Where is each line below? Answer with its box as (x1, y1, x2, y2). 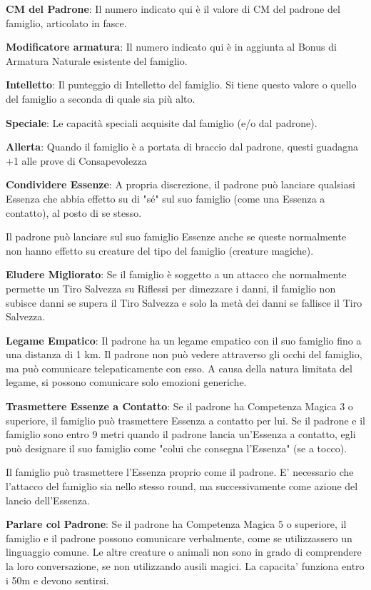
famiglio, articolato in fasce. (6, 15, 127, 30)
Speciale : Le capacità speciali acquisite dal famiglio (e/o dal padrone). (6, 115, 317, 130)
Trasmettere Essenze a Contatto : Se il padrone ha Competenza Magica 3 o (6, 399, 353, 414)
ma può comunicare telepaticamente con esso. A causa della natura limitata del (6, 360, 352, 375)
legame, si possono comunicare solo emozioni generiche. (6, 375, 247, 390)
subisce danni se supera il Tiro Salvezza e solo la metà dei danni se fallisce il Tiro (6, 295, 362, 310)
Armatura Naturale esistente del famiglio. (6, 53, 188, 68)
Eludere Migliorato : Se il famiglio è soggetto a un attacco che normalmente (6, 267, 347, 282)
